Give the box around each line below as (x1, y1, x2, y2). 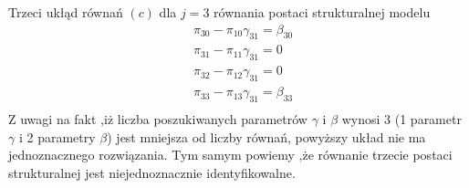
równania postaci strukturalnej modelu (214, 3, 431, 21)
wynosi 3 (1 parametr (341, 109, 462, 128)
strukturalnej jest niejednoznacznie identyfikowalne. (8, 162, 296, 182)
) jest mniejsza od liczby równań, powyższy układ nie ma (107, 127, 426, 146)
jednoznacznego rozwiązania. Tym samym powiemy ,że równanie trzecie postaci (8, 145, 453, 164)
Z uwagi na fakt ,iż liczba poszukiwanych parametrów (8, 109, 307, 128)
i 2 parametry (18, 127, 96, 146)
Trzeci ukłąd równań (8, 3, 123, 21)
